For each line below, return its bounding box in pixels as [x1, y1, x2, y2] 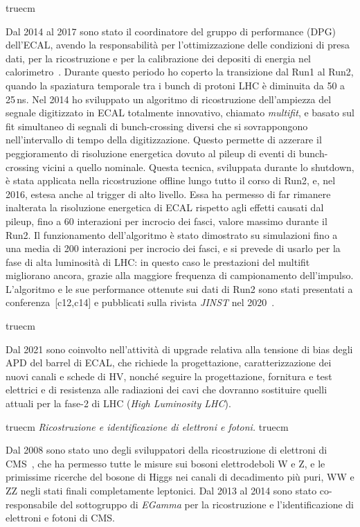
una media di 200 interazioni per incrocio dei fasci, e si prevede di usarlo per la [6, 241, 341, 256]
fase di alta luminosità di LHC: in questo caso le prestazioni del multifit [6, 254, 310, 269]
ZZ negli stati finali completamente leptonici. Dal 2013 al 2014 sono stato [6, 483, 317, 497]
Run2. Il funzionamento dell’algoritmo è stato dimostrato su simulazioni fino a [6, 227, 338, 242]
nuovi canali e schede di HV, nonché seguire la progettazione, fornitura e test [6, 368, 332, 383]
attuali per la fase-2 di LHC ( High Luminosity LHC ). [6, 396, 231, 411]
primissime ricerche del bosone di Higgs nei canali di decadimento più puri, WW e [6, 470, 354, 484]
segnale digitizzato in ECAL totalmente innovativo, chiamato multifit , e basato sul [6, 105, 354, 120]
